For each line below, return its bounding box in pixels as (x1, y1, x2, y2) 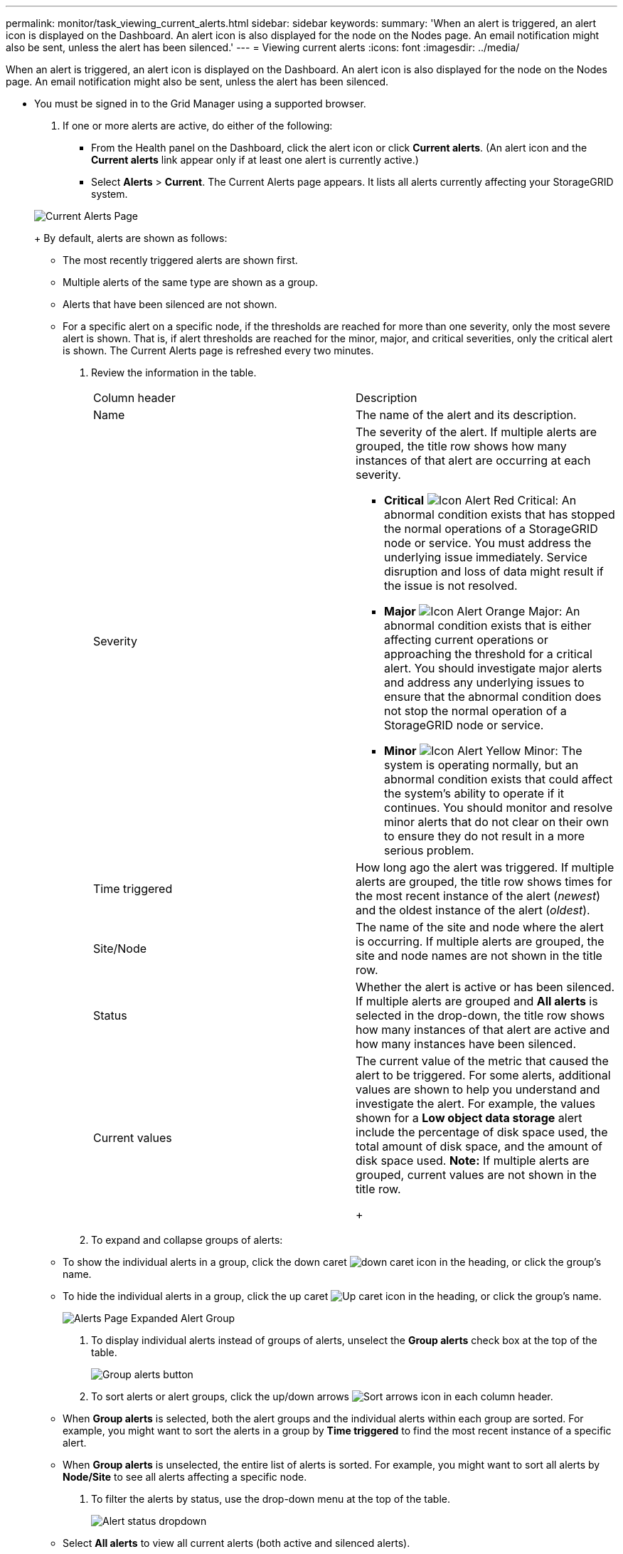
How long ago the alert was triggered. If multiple (356, 860, 614, 874)
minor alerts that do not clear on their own (384, 815, 609, 829)
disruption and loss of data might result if (384, 564, 604, 578)
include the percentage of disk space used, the (356, 1125, 608, 1139)
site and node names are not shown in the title (356, 948, 602, 963)
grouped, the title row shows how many (356, 439, 567, 453)
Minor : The (384, 744, 582, 758)
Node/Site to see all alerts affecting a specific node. (63, 1471, 307, 1483)
